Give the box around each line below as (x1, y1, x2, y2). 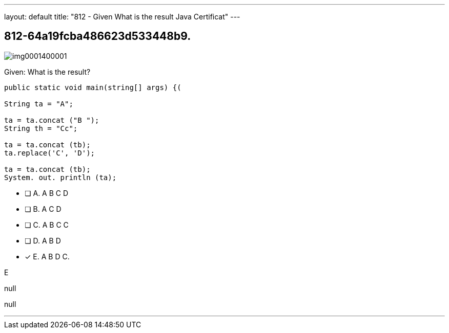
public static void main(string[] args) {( (4, 83, 181, 92)
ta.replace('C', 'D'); (4, 148, 95, 157)
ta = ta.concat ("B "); (4, 116, 99, 124)
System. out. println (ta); (4, 173, 117, 182)
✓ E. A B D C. (25, 252, 70, 261)
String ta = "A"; (4, 99, 73, 108)
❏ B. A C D (25, 204, 62, 213)
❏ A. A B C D (25, 188, 69, 197)
